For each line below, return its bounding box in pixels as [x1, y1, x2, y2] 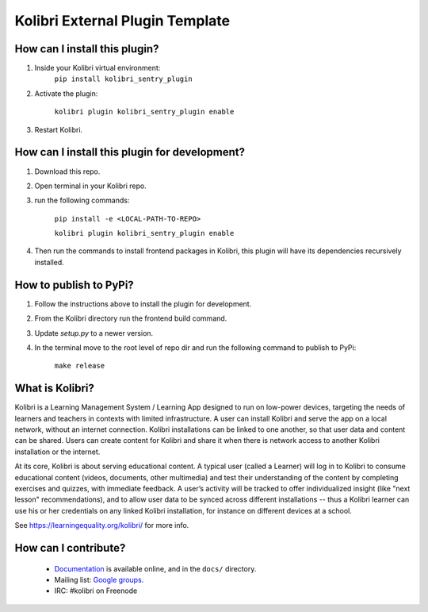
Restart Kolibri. [34, 125, 83, 134]
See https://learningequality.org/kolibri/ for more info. [14, 521, 189, 530]
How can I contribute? [14, 541, 126, 555]
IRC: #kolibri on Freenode [54, 586, 138, 595]
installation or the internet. [14, 447, 101, 456]
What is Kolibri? [14, 382, 95, 395]
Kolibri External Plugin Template [14, 12, 230, 29]
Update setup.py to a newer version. [34, 328, 154, 337]
